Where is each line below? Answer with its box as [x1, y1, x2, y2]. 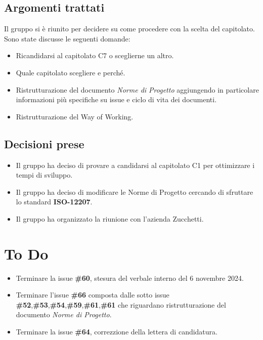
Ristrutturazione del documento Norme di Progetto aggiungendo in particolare [16, 84, 259, 95]
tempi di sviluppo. [16, 169, 73, 180]
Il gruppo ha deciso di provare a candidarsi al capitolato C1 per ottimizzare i [16, 159, 255, 170]
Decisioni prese [4, 136, 84, 151]
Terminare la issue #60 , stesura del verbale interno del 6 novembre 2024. [16, 272, 244, 283]
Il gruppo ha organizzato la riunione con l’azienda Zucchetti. [16, 213, 204, 224]
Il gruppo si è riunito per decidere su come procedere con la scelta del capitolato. [4, 23, 255, 34]
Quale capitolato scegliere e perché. [16, 67, 125, 77]
